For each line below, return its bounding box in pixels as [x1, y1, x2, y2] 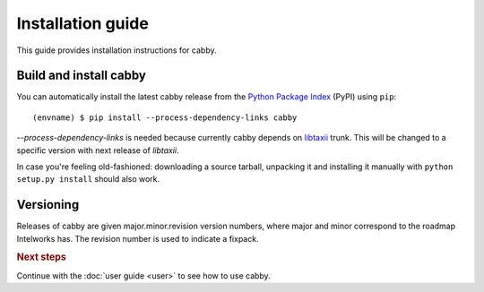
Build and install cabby [16, 68, 147, 83]
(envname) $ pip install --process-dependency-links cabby [32, 112, 298, 123]
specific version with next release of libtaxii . [16, 144, 179, 156]
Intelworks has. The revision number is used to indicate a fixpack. [16, 233, 259, 244]
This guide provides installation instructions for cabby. [16, 45, 217, 56]
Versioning [16, 197, 80, 212]
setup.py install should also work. [16, 174, 160, 185]
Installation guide [16, 13, 150, 33]
